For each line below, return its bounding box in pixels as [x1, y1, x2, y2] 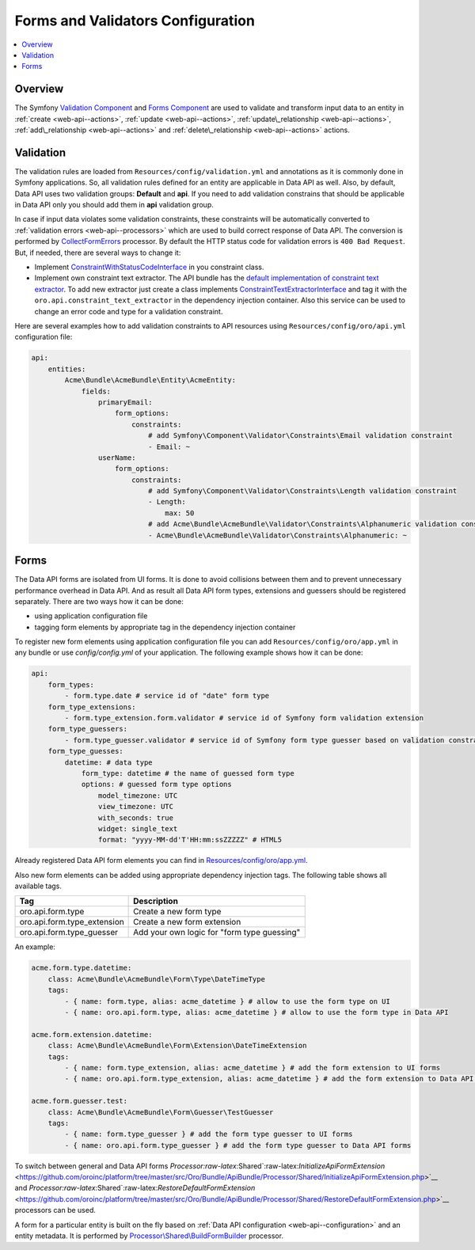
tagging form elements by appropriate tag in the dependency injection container [34, 622, 296, 632]
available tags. [14, 881, 63, 891]
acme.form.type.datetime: [31, 963, 132, 973]
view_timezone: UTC [97, 802, 174, 811]
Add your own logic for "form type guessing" [133, 927, 301, 938]
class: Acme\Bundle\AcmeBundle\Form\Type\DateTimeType [47, 975, 265, 983]
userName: [97, 453, 136, 462]
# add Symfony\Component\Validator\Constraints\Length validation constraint [147, 487, 458, 496]
